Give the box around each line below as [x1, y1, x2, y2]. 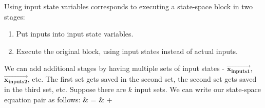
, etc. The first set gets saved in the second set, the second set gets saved [27, 73, 257, 84]
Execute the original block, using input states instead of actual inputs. [16, 45, 238, 56]
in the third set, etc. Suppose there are [4, 84, 126, 95]
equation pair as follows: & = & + [4, 94, 112, 104]
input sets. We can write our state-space [134, 84, 261, 95]
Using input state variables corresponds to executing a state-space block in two [4, 1, 253, 11]
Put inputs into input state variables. [16, 28, 134, 39]
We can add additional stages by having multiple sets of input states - [4, 63, 225, 74]
